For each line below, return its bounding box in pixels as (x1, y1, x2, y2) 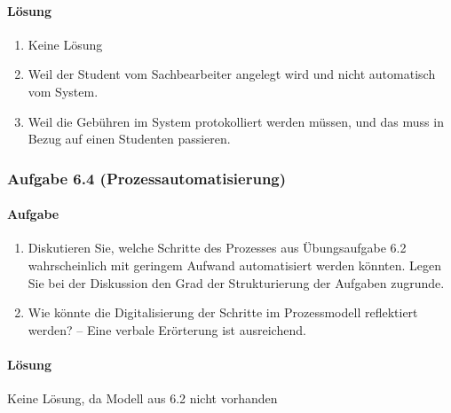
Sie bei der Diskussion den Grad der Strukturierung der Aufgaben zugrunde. (28, 273, 445, 292)
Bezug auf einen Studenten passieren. (28, 129, 231, 148)
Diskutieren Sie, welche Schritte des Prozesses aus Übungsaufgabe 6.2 (28, 238, 407, 257)
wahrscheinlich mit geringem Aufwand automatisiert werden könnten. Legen (28, 256, 442, 274)
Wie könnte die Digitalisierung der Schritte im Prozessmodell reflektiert (28, 303, 418, 322)
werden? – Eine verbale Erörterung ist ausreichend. (28, 320, 306, 339)
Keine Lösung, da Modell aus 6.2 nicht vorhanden (7, 389, 278, 408)
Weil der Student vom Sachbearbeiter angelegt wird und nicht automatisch (28, 65, 436, 83)
